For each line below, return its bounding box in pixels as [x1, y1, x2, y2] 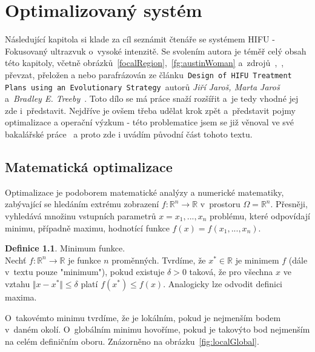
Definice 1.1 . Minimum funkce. [5, 242, 125, 254]
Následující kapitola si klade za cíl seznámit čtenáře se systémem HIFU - [5, 33, 275, 45]
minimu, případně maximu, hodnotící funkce [5, 221, 170, 234]
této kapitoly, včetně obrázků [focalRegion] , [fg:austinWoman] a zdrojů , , [5, 56, 284, 69]
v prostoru [200, 198, 240, 210]
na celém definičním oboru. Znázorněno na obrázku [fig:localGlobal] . [5, 334, 259, 347]
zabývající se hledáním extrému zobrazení [5, 198, 159, 210]
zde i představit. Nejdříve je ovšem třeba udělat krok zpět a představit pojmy [5, 104, 296, 116]
